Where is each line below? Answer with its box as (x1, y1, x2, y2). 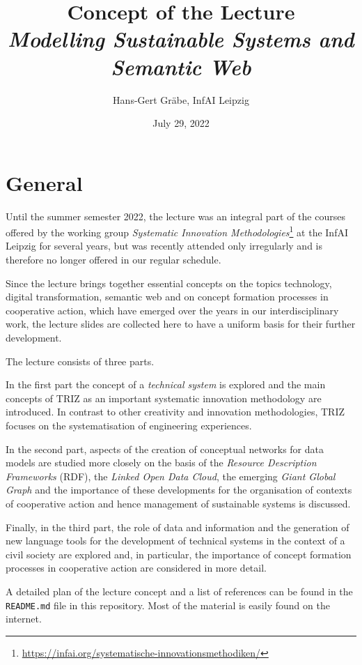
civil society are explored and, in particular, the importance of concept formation (6, 546, 352, 561)
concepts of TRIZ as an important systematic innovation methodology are (6, 390, 322, 405)
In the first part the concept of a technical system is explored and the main (6, 377, 326, 392)
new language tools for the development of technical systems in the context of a (6, 533, 345, 548)
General (6, 168, 83, 197)
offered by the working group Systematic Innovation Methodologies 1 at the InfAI (6, 223, 348, 239)
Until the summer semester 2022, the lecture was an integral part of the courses (6, 208, 345, 223)
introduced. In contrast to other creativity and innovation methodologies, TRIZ (6, 404, 345, 419)
